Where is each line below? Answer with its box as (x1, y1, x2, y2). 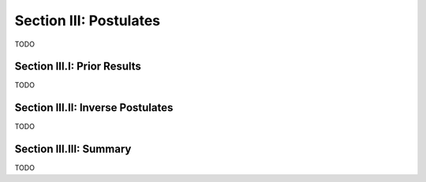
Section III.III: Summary (14, 143, 132, 156)
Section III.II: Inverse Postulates (14, 101, 174, 114)
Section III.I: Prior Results (14, 60, 142, 73)
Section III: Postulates (14, 12, 161, 29)
